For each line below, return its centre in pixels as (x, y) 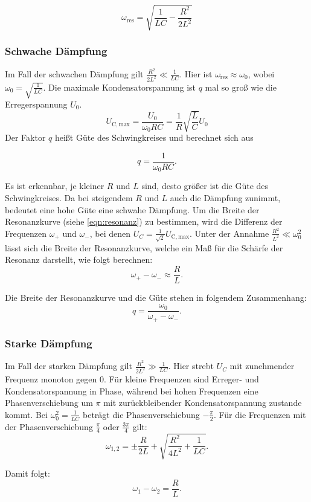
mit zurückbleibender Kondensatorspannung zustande (203, 403)
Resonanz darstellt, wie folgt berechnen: (79, 259)
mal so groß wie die (241, 87)
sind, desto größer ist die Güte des (205, 186)
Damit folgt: (27, 473)
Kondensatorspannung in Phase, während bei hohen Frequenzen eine (132, 391)
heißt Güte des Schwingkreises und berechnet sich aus (154, 137)
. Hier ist (196, 73)
